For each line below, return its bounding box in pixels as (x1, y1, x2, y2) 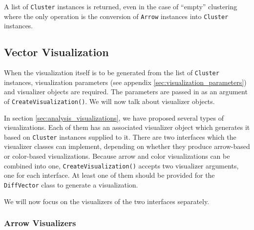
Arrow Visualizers (4, 217, 76, 229)
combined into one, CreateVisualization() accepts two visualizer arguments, (4, 160, 239, 170)
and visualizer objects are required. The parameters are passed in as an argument (4, 86, 248, 97)
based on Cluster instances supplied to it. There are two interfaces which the (4, 131, 236, 142)
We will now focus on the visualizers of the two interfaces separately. (4, 196, 210, 206)
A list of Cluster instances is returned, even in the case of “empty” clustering (4, 1, 237, 11)
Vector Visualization (4, 44, 109, 60)
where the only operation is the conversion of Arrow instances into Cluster (4, 11, 229, 21)
